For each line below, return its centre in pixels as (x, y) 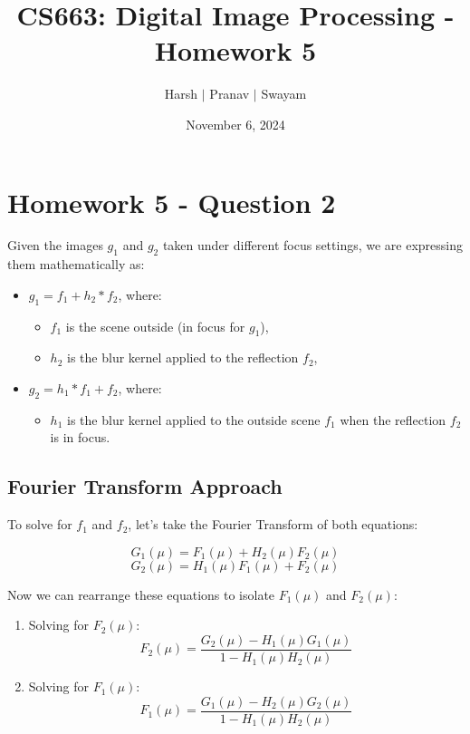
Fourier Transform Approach (145, 486)
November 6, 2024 (235, 124)
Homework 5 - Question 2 (172, 202)
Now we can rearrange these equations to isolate (141, 594)
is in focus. (80, 437)
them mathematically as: (76, 264)
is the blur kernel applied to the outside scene (194, 419)
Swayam (284, 94)
